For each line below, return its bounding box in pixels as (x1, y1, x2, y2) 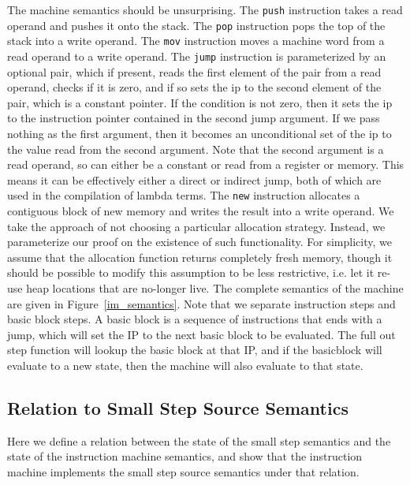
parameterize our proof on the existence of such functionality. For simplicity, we (7, 233, 392, 250)
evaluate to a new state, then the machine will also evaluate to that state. (7, 356, 363, 373)
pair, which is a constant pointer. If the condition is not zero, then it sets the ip (7, 94, 393, 110)
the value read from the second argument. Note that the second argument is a (7, 140, 384, 157)
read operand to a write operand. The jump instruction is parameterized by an (7, 47, 386, 64)
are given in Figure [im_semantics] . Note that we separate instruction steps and (7, 295, 396, 312)
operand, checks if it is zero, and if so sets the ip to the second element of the (7, 79, 382, 95)
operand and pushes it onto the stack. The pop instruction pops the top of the (7, 17, 386, 33)
